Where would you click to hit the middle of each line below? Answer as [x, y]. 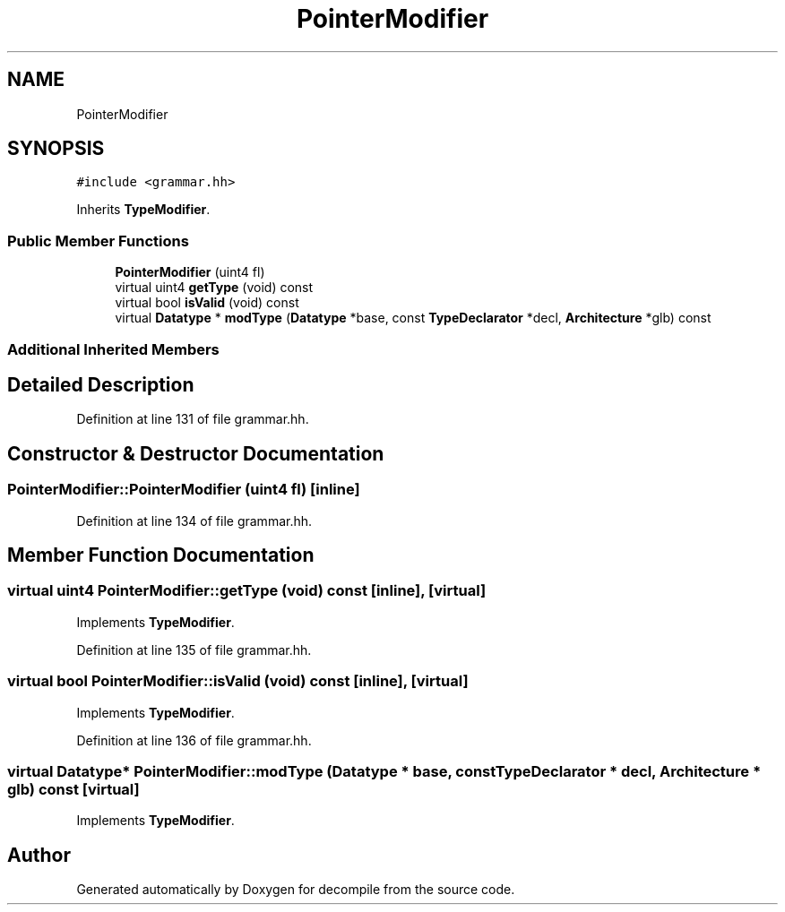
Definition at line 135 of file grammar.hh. [194, 650]
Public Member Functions [98, 241]
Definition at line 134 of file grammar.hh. [194, 521]
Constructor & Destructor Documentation [196, 453]
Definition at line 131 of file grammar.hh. [193, 419]
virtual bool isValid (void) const [207, 303]
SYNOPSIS [56, 149]
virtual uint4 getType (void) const [214, 288]
